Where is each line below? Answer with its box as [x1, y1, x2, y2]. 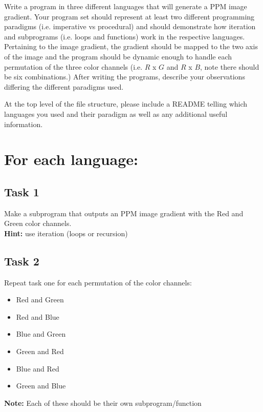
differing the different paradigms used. [4, 81, 124, 92]
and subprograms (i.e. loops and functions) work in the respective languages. [4, 31, 245, 42]
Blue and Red [16, 363, 59, 374]
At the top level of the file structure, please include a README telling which [4, 98, 248, 109]
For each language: [4, 149, 139, 170]
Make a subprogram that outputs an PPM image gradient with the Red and [4, 208, 244, 218]
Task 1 [4, 183, 39, 199]
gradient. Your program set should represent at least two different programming [4, 11, 255, 22]
